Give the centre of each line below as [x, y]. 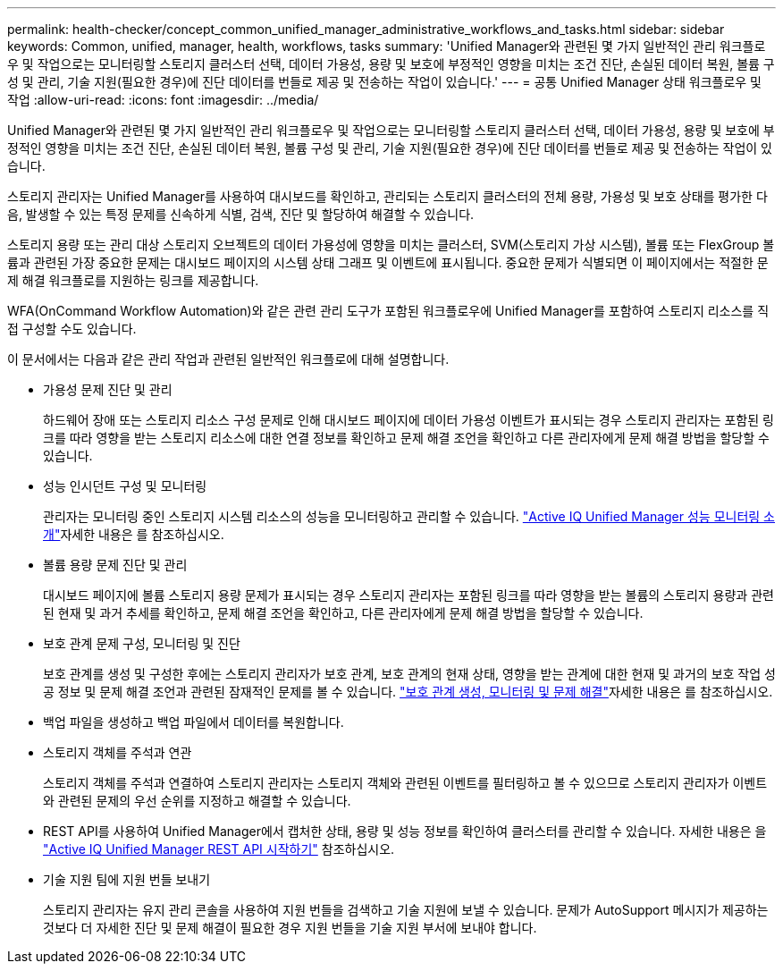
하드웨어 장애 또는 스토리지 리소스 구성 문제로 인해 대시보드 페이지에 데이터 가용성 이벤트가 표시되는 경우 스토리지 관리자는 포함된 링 [408, 420]
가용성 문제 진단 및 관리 [108, 389]
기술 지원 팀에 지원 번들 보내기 [127, 879]
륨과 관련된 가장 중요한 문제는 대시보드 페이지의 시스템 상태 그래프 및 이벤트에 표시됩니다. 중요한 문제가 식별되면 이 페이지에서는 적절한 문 [388, 262]
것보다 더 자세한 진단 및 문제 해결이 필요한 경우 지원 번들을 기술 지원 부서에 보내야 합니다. [290, 928]
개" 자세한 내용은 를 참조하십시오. [134, 534]
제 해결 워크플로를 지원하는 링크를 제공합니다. [133, 280]
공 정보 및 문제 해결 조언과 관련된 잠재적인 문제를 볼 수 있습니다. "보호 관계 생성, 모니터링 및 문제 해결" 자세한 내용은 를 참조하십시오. [408, 692]
